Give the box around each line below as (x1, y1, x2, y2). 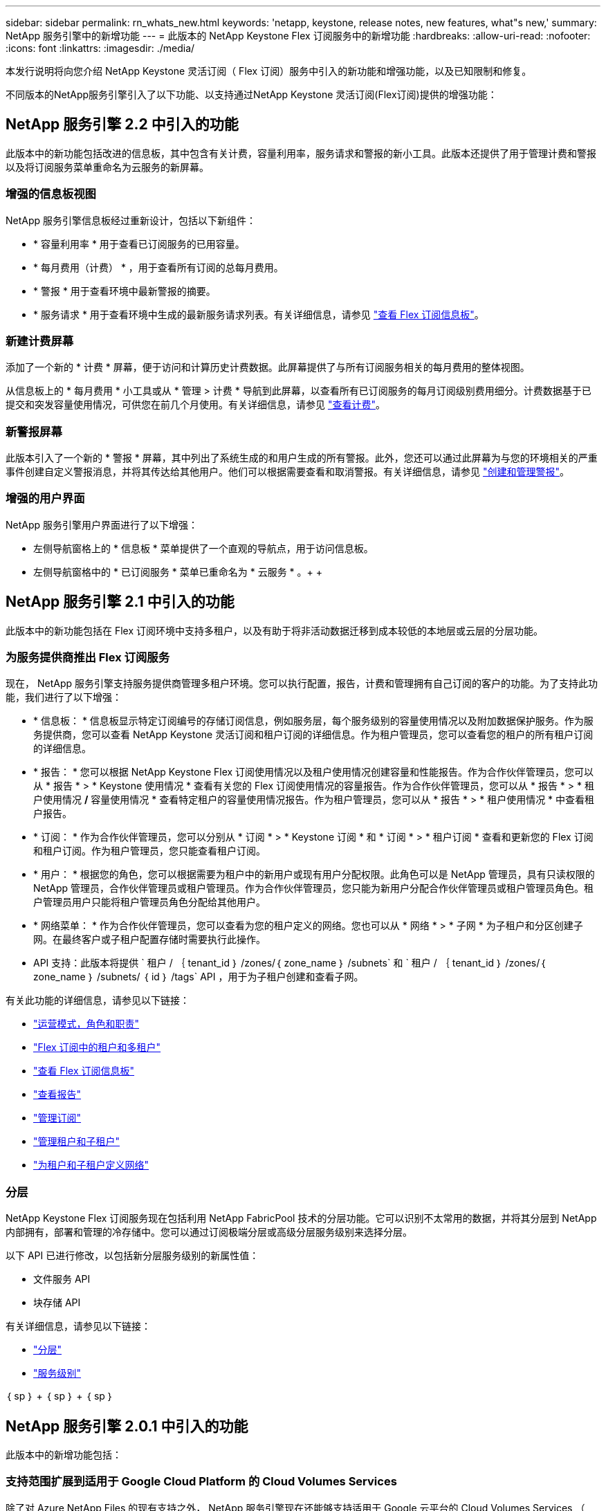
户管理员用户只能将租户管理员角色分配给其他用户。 (33, 896, 266, 908)
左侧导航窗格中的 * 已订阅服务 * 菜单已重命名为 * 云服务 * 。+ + (33, 565, 323, 578)
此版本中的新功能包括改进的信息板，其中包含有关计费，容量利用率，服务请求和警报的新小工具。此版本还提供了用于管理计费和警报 (6, 147, 596, 159)
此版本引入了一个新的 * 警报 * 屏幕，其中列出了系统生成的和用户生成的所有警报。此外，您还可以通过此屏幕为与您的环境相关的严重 (6, 452, 598, 464)
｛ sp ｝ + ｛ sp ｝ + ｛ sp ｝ (6, 1390, 114, 1402)
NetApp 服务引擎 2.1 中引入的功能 (6, 593, 235, 611)
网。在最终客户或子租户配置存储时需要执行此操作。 (33, 933, 266, 946)
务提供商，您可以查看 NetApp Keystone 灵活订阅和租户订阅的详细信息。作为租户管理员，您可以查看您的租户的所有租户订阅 (33, 729, 594, 741)
